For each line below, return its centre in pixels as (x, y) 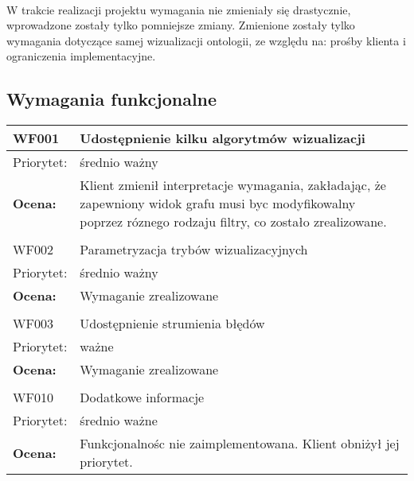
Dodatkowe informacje (142, 398)
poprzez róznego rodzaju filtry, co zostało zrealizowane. (233, 222)
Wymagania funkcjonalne (112, 99)
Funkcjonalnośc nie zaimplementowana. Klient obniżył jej (240, 444)
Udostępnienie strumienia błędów (172, 324)
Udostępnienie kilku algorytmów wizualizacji (223, 138)
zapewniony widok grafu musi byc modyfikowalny (218, 204)
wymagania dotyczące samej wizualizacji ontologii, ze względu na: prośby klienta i (206, 40)
